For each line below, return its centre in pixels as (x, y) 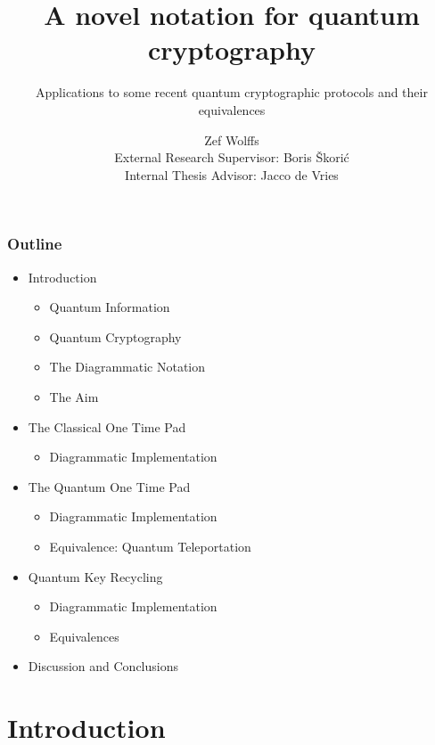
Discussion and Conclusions (103, 666)
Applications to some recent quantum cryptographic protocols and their (232, 92)
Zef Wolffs (232, 139)
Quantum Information (110, 307)
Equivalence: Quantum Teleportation (150, 546)
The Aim (74, 396)
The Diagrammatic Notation (127, 367)
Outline (35, 244)
